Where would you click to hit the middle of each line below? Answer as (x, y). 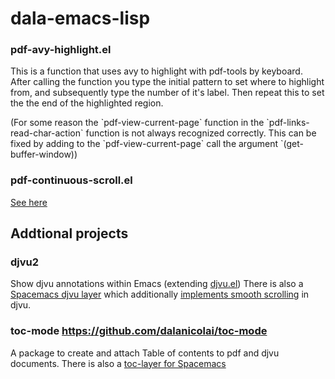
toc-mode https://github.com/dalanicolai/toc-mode (139, 331)
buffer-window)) (44, 154)
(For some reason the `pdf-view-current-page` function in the (137, 123)
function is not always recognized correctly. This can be (201, 133)
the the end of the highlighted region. (87, 103)
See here (29, 202)
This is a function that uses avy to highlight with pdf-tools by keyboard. (156, 71)
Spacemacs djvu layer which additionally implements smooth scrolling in (160, 294)
